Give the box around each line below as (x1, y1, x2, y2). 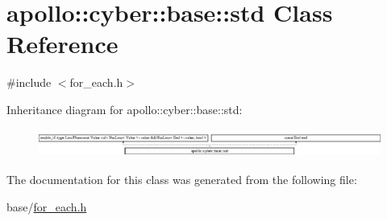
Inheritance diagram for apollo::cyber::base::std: (6, 100, 243, 117)
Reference (6, 27, 119, 60)
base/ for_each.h (6, 198, 87, 215)
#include (6, 74, 52, 91)
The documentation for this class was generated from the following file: (6, 171, 357, 188)
